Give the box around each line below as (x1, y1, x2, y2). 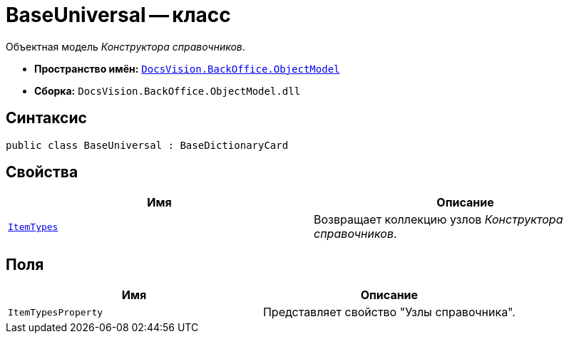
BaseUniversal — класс (6, 3, 231, 27)
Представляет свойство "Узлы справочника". (262, 305, 516, 320)
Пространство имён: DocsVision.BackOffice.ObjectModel (34, 62, 340, 75)
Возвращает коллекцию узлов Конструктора (314, 212, 563, 227)
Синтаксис (6, 109, 87, 127)
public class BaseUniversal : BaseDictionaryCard (6, 139, 289, 151)
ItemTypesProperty (8, 306, 103, 318)
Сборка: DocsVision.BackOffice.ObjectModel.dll (34, 84, 301, 97)
